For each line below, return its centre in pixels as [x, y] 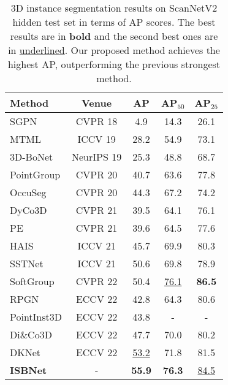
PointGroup [35, 174]
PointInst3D [36, 317]
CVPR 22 [97, 281]
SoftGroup [32, 281]
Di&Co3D [31, 334]
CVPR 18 [97, 121]
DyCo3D [28, 210]
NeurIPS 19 [97, 157]
